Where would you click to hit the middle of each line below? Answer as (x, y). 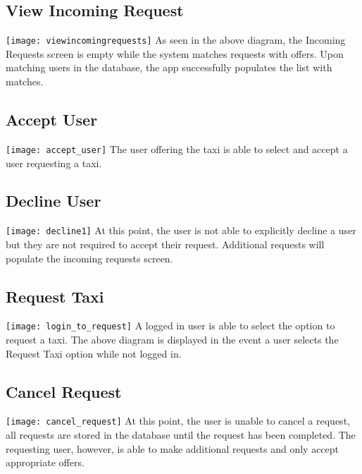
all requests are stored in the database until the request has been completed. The (181, 435)
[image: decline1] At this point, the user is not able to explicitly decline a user (181, 230)
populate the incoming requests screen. (89, 258)
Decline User (54, 201)
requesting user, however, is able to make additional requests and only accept (173, 448)
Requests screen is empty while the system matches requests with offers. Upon (175, 53)
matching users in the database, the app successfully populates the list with (169, 67)
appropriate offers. (45, 462)
